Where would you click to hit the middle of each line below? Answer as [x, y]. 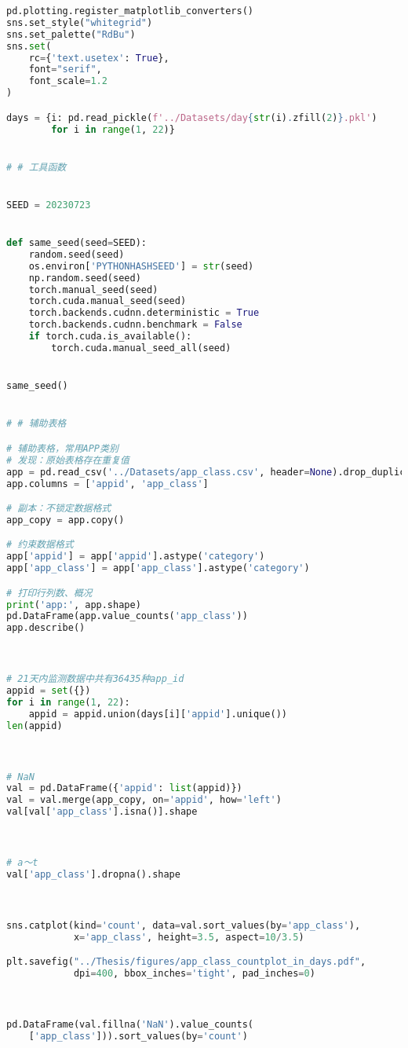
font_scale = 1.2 [68, 81]
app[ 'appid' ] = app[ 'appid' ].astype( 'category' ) [136, 557]
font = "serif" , [65, 70]
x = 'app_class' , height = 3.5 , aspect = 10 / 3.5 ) [189, 937]
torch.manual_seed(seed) [93, 289]
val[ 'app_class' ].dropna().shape [93, 874]
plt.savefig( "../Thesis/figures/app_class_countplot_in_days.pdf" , [186, 962]
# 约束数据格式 [40, 545]
